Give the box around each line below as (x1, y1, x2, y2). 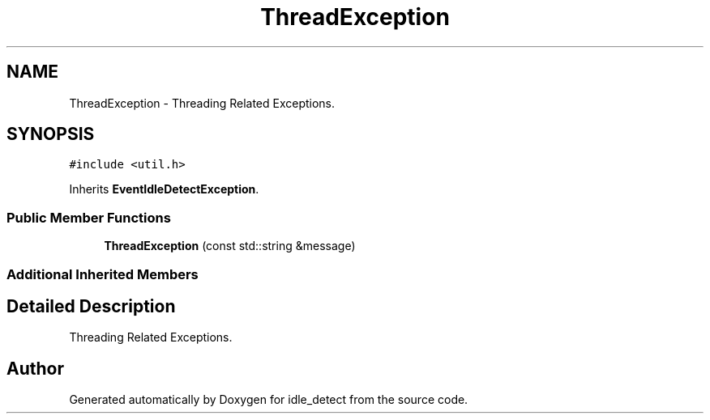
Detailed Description (6, 295, 176, 316)
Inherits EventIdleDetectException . (69, 182, 259, 197)
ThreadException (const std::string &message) (104, 239, 356, 253)
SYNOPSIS (6, 124, 95, 145)
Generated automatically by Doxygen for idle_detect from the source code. (69, 392, 468, 407)
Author (6, 358, 64, 379)
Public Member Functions (6, 209, 171, 226)
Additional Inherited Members (6, 265, 199, 282)
